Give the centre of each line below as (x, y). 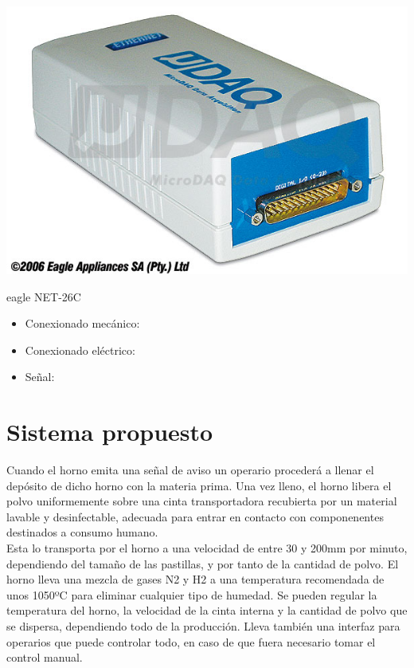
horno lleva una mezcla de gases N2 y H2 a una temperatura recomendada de (195, 579)
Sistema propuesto (110, 432)
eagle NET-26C (44, 296)
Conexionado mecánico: (82, 323)
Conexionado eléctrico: (80, 350)
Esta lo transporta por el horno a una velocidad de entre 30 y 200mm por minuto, (207, 548)
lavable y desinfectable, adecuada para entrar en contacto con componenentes (195, 516)
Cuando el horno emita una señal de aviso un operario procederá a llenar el (190, 470)
